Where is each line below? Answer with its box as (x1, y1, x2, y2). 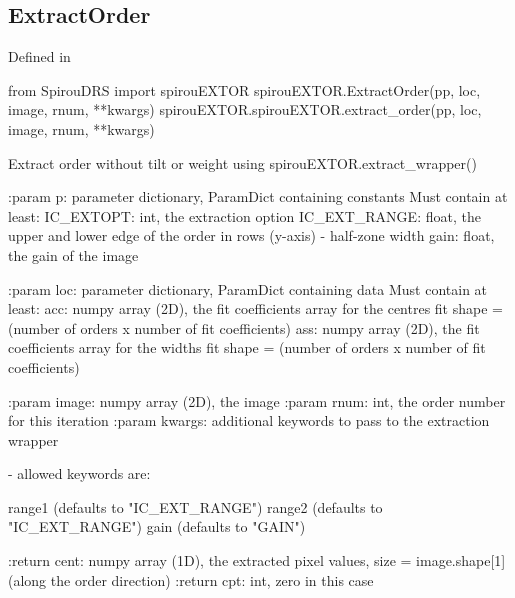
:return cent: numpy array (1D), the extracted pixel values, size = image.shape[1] (8, 550, 506, 571)
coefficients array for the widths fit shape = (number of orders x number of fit (8, 337, 486, 358)
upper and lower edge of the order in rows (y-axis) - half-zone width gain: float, (8, 225, 495, 246)
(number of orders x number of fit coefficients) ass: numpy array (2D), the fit (8, 317, 480, 338)
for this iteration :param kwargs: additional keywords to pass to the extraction (8, 410, 490, 431)
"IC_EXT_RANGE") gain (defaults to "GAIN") (8, 516, 306, 537)
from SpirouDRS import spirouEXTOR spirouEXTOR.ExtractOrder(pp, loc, (8, 79, 481, 100)
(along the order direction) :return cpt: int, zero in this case (8, 569, 374, 590)
